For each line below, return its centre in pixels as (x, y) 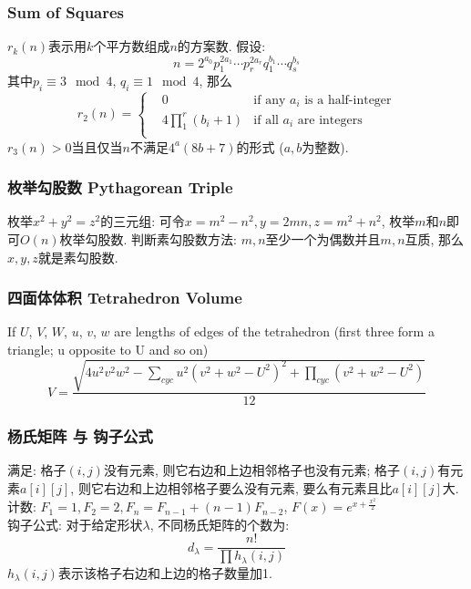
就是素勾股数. (78, 257)
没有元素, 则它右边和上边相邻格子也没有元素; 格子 (251, 470)
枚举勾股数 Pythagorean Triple (120, 187)
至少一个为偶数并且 (323, 239)
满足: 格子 (37, 470)
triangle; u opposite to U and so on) (108, 349)
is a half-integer (348, 100)
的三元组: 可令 (143, 221)
